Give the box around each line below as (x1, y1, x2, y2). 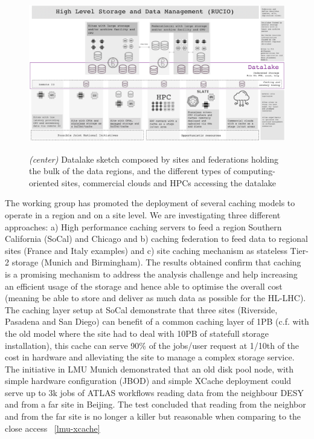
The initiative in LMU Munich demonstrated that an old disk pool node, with (5, 362, 294, 375)
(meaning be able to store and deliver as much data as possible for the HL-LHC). (5, 291, 306, 304)
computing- (233, 164, 275, 177)
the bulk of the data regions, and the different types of (29, 164, 231, 177)
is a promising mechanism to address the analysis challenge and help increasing (5, 267, 298, 280)
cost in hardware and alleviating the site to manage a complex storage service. (5, 351, 295, 363)
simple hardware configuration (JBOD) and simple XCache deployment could (5, 374, 292, 387)
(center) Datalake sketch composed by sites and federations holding (29, 152, 279, 165)
